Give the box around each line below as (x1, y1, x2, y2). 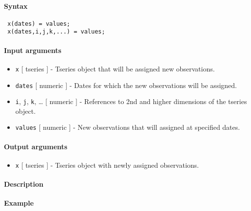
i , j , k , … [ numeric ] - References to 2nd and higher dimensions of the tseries (15, 96, 247, 106)
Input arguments (4, 45, 61, 55)
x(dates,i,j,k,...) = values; (7, 28, 105, 35)
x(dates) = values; (7, 20, 71, 27)
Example (4, 198, 34, 208)
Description (4, 179, 44, 189)
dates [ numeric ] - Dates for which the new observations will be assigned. (15, 80, 237, 90)
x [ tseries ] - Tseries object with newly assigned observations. (15, 159, 199, 170)
